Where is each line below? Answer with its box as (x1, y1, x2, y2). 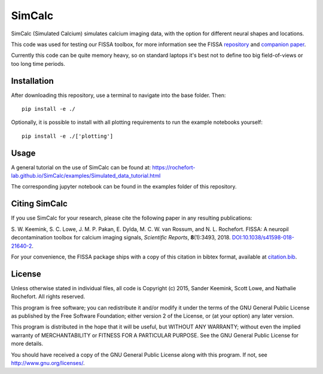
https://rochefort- (152, 163, 196, 171)
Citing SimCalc (11, 199, 68, 209)
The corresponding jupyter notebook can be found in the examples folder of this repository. (11, 183, 237, 190)
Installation (11, 75, 54, 86)
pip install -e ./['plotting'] (22, 132, 114, 139)
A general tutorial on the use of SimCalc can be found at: (11, 163, 151, 171)
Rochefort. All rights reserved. (11, 293, 86, 300)
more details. (11, 340, 44, 347)
